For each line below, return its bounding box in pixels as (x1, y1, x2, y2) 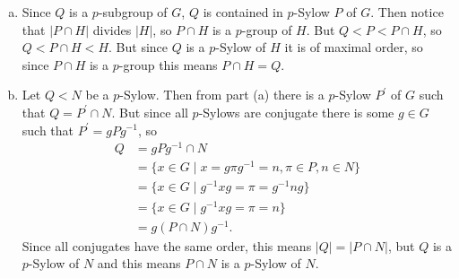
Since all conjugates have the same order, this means (22, 236, 312, 255)
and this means (97, 254, 181, 273)
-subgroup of (98, 3, 168, 21)
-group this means (118, 55, 218, 74)
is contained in (203, 3, 283, 21)
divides (92, 20, 132, 39)
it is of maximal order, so (284, 38, 423, 56)
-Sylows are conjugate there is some (198, 102, 394, 121)
